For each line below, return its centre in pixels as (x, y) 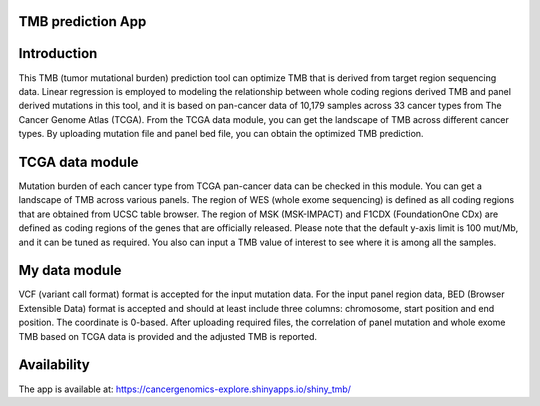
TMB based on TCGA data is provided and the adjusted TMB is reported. (167, 336)
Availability (54, 365)
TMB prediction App (82, 21)
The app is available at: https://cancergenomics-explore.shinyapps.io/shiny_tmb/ (185, 389)
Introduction (58, 53)
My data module (70, 270)
